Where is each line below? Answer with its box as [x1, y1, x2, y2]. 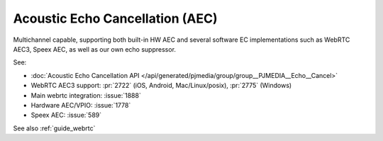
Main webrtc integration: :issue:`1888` [30, 91, 141, 99]
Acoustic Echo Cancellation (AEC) [13, 11, 218, 26]
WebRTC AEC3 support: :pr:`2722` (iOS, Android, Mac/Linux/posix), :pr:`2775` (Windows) [30, 81, 292, 90]
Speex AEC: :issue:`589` [30, 111, 102, 120]
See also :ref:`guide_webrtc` [13, 124, 96, 132]
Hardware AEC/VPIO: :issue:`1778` [30, 101, 131, 109]
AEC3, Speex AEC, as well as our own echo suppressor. [13, 45, 177, 53]
